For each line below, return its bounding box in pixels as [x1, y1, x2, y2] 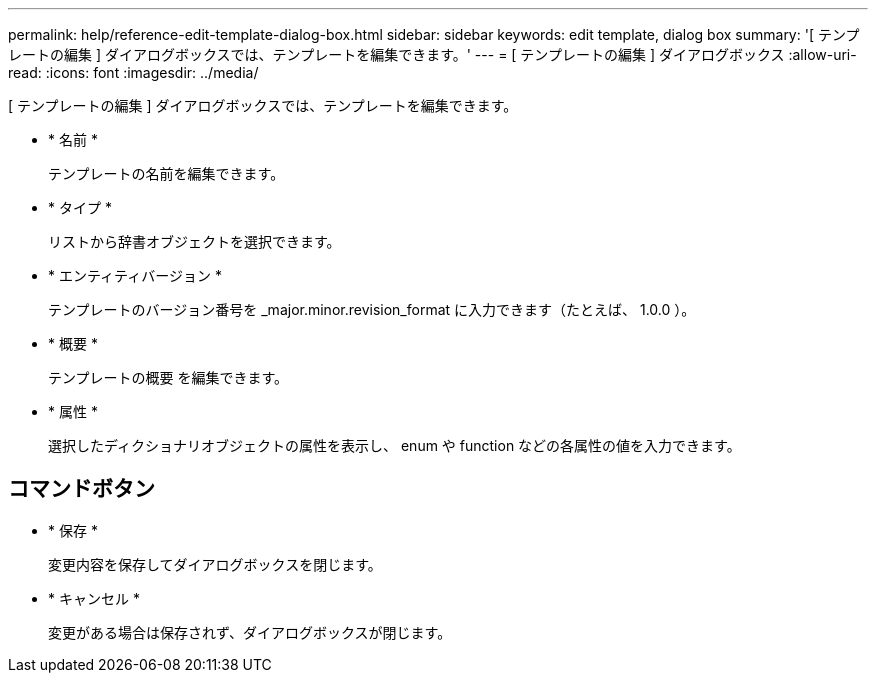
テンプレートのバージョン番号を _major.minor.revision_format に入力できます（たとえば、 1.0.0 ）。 [48, 301, 696, 318]
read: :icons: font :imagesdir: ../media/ [8, 64, 259, 81]
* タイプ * [48, 199, 112, 216]
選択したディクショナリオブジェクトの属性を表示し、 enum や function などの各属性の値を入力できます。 [48, 437, 741, 454]
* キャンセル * [48, 589, 140, 607]
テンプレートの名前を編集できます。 [48, 165, 285, 182]
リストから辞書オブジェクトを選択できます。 [48, 233, 341, 250]
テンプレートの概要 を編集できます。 [48, 369, 289, 386]
